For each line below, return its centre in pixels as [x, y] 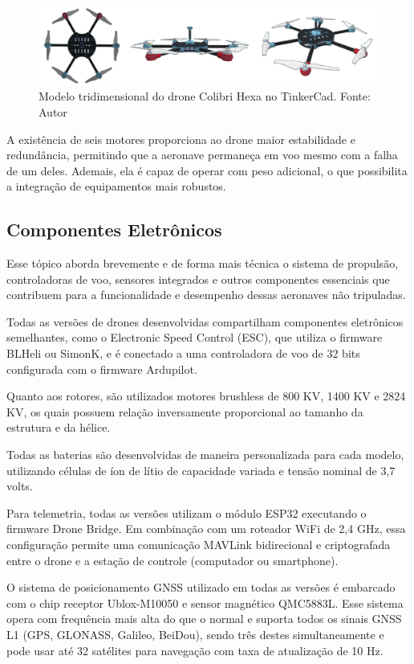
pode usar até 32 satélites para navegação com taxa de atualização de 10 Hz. [195, 650]
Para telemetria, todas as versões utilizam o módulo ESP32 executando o [187, 512]
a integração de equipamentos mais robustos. [116, 186]
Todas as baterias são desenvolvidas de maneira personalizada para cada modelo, [205, 455]
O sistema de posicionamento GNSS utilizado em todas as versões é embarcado [201, 587]
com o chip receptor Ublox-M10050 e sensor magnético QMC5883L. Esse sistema [205, 603]
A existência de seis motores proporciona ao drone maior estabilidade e [181, 139]
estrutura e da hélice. [59, 427]
